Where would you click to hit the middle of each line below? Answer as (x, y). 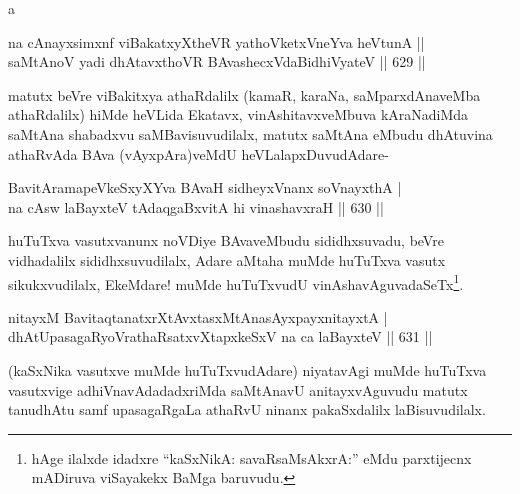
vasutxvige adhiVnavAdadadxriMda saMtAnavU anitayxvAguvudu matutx (238, 389)
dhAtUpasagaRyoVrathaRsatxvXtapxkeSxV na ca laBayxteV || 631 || (220, 336)
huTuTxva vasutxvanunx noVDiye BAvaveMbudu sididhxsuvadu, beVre (226, 240)
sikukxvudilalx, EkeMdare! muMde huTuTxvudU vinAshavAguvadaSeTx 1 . (236, 282)
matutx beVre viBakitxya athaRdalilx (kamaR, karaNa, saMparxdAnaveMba (244, 94)
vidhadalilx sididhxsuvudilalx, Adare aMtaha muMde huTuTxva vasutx (227, 259)
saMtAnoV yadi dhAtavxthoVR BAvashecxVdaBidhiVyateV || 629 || (217, 61)
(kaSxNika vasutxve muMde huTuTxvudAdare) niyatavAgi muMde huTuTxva (247, 369)
